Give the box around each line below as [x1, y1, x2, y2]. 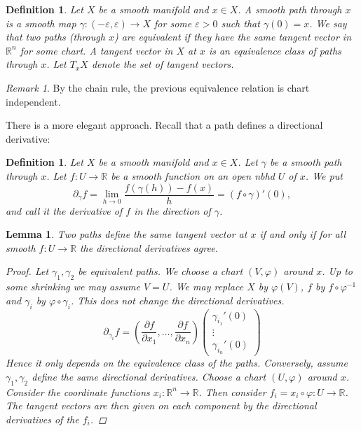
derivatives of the [6, 411, 79, 426]
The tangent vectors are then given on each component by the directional [6, 398, 317, 413]
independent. [6, 94, 61, 108]
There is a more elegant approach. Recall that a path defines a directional [6, 118, 323, 132]
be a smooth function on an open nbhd [111, 168, 275, 183]
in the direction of [134, 203, 211, 218]
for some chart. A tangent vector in [20, 43, 173, 57]
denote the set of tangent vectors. [91, 57, 234, 71]
